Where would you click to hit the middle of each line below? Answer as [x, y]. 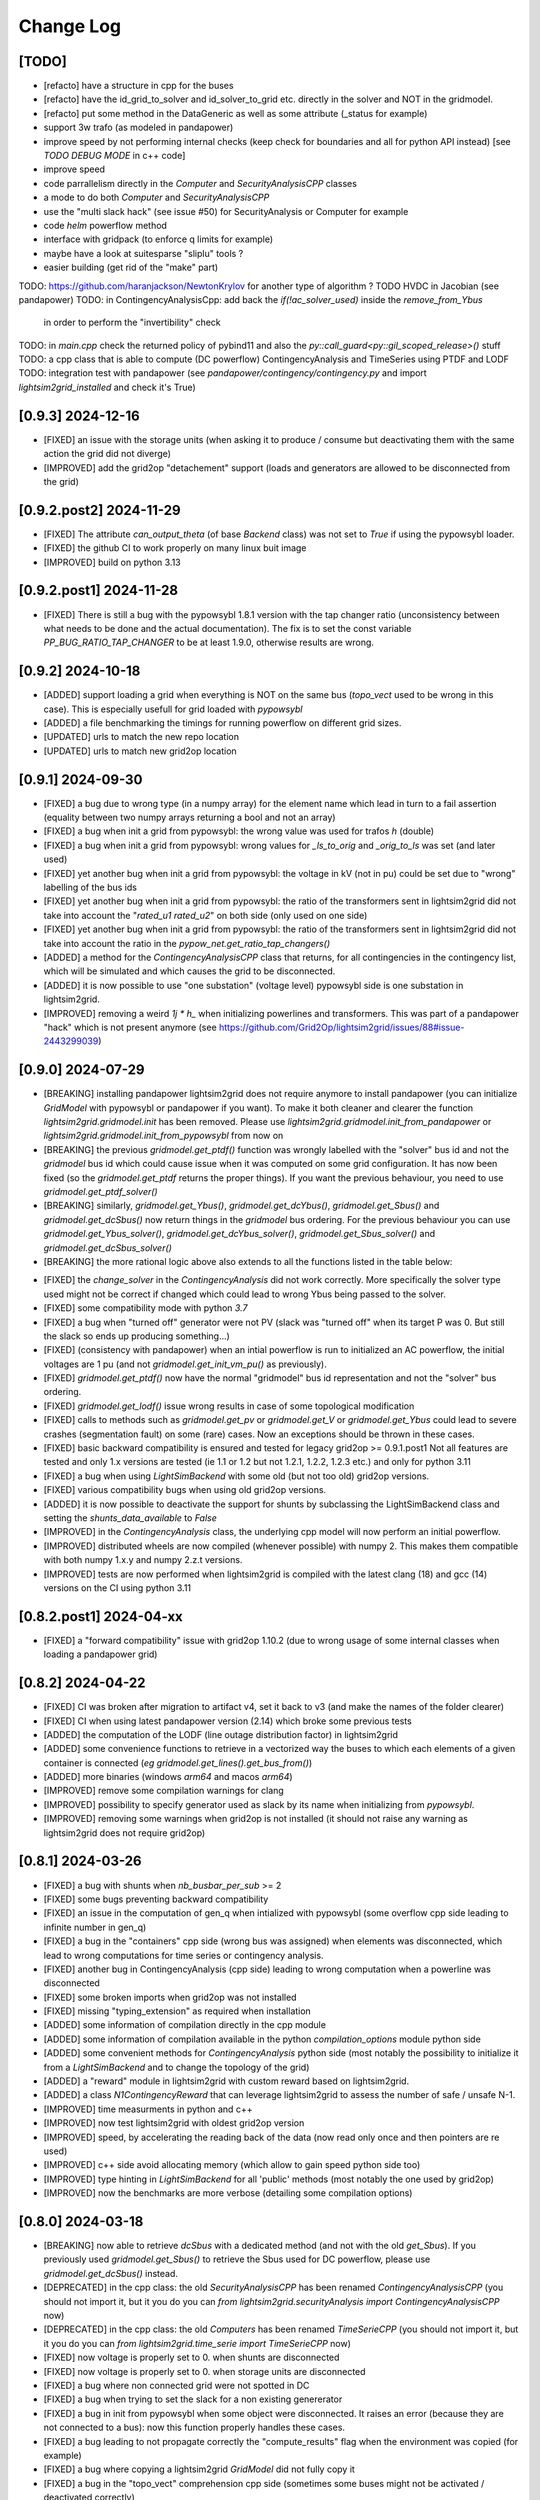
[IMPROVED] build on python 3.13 [112, 562]
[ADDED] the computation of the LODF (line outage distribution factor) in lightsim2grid [221, 1734]
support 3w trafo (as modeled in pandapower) [138, 127]
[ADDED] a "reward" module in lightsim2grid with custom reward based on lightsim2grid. [226, 2081]
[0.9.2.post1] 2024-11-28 [98, 590]
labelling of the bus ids [90, 887]
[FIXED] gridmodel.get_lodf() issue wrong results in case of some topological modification [229, 1406]
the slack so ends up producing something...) [136, 1336]
